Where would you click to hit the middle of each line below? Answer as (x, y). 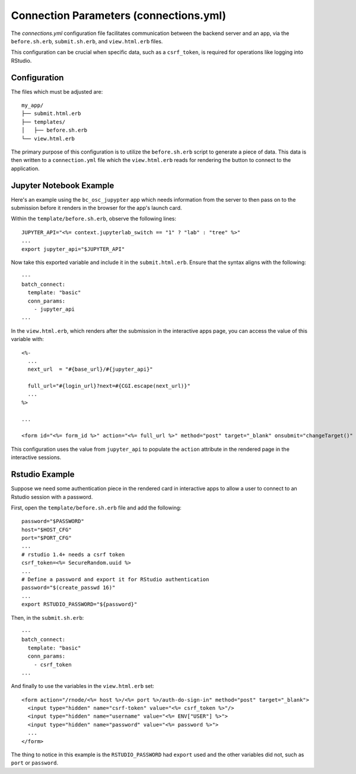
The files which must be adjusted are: (57, 91)
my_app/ (33, 106)
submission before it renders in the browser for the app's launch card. (96, 208)
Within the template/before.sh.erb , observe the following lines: (94, 219)
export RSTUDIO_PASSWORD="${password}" (80, 604)
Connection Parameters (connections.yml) (119, 15)
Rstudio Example (43, 474)
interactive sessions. (36, 457)
